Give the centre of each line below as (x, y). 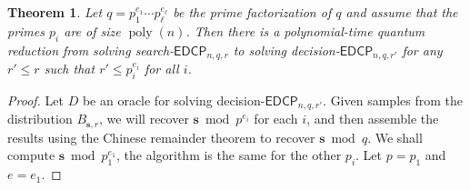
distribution (40, 119)
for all (161, 69)
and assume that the (402, 12)
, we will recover (144, 119)
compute (31, 155)
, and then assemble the (373, 119)
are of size (92, 30)
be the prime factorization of (252, 12)
